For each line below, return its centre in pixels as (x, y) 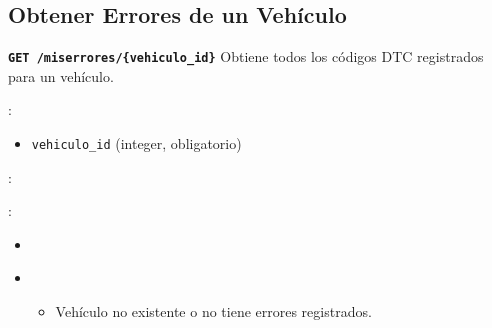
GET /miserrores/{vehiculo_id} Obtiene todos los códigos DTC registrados (246, 56)
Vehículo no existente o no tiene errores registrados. (213, 311)
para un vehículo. (61, 75)
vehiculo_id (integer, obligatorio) (136, 143)
